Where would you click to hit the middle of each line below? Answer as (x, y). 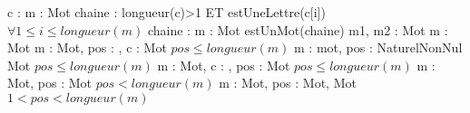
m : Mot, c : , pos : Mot (224, 65)
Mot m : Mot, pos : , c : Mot (87, 47)
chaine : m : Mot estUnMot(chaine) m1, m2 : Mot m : (298, 29)
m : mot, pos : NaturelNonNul (378, 47)
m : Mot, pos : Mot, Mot (288, 83)
